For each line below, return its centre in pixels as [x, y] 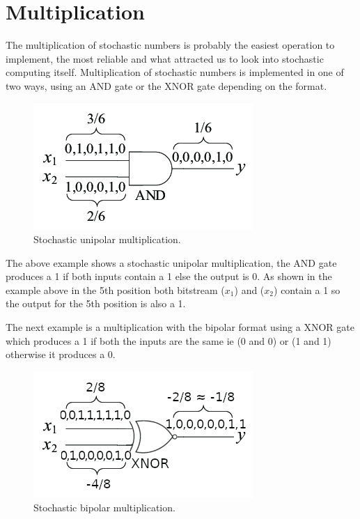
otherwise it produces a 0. [61, 354]
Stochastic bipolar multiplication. [104, 508]
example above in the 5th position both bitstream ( [115, 289]
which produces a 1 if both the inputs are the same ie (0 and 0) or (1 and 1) [169, 340]
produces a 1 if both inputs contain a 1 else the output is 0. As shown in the [169, 276]
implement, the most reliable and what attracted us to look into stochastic [165, 58]
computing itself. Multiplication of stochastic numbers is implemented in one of [175, 72]
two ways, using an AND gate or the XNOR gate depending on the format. [166, 85]
